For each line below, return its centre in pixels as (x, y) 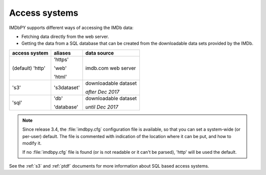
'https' (61, 59)
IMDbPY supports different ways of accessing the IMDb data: (71, 28)
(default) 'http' (29, 68)
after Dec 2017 (102, 92)
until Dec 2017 (102, 107)
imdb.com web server (111, 68)
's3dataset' (66, 87)
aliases (62, 53)
